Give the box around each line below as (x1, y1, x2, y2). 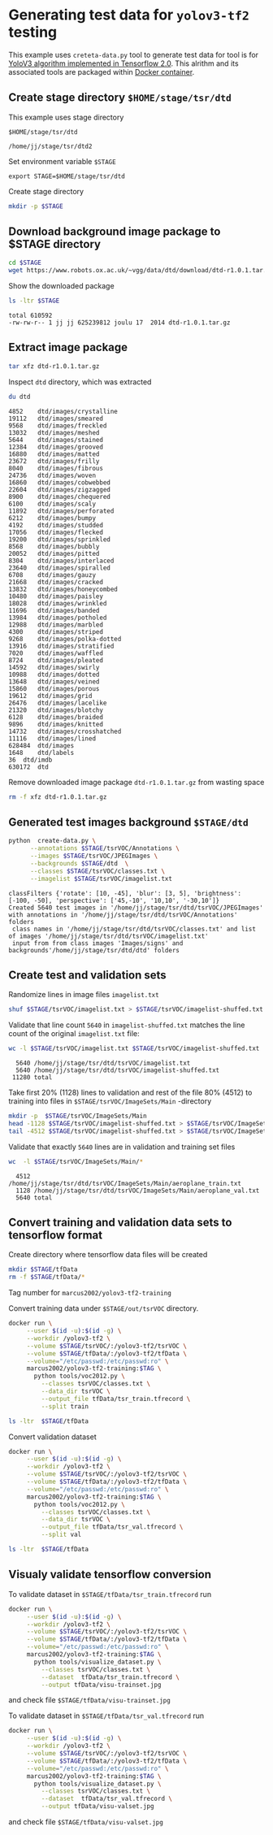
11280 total (11, 1074, 53, 1082)
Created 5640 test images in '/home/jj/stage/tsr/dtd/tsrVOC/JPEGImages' (8, 904, 264, 912)
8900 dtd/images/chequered (8, 492, 111, 501)
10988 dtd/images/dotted (8, 670, 100, 679)
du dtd (8, 393, 31, 401)
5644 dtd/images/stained (8, 436, 104, 444)
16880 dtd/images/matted (8, 449, 100, 458)
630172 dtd (8, 762, 49, 771)
